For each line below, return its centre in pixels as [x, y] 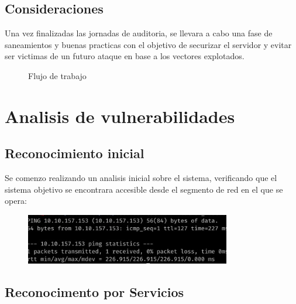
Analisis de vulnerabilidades [120, 116]
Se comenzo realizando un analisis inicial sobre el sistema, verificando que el [141, 178]
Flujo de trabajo [57, 75]
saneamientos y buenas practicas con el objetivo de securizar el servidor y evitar [148, 44]
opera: [16, 201]
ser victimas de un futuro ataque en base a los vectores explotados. [125, 56]
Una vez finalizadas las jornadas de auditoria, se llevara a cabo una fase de [139, 33]
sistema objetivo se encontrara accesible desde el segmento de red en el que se [144, 189]
